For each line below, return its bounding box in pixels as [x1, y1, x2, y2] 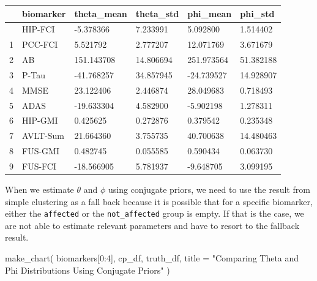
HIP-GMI [22, 114, 58, 127]
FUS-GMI [22, 144, 59, 157]
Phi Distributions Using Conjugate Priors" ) [5, 263, 170, 276]
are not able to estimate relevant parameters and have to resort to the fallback [5, 219, 300, 231]
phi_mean [187, 7, 232, 20]
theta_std [135, 7, 179, 20]
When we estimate [5, 183, 74, 196]
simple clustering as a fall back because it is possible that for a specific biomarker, [5, 195, 313, 208]
